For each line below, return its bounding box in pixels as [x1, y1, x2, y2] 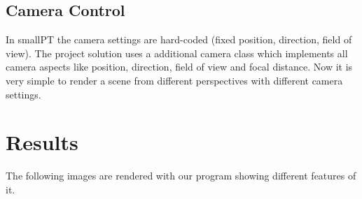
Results [6, 128, 78, 156]
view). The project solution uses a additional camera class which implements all [6, 45, 348, 60]
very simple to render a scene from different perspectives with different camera [6, 73, 343, 87]
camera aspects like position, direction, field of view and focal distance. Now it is [6, 59, 353, 74]
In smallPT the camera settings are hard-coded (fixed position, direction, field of [6, 32, 352, 47]
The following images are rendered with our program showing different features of [6, 168, 356, 183]
